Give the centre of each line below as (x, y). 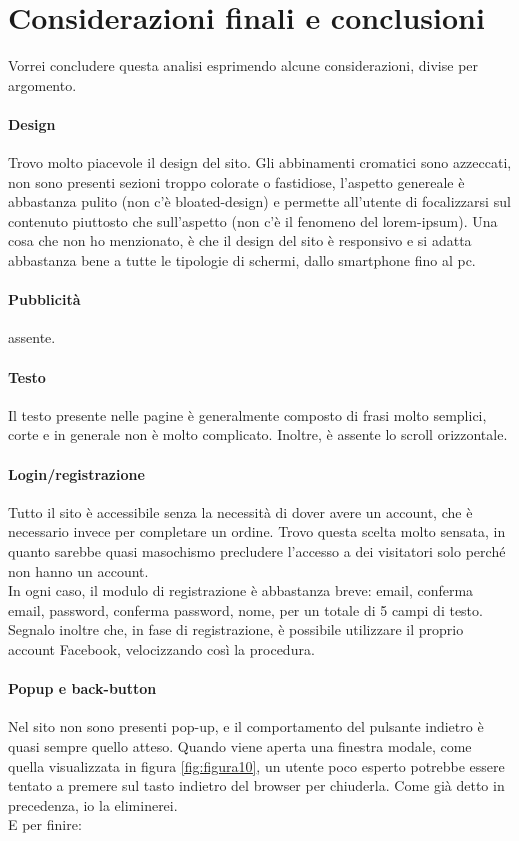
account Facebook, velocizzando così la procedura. (161, 649)
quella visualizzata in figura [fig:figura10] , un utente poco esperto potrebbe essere (256, 765)
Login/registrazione (76, 473)
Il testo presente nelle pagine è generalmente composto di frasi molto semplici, (247, 414)
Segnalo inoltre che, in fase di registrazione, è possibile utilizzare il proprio (236, 629)
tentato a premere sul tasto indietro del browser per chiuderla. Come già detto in (256, 785)
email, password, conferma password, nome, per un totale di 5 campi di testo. (245, 609)
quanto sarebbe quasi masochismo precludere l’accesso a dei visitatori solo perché (257, 551)
